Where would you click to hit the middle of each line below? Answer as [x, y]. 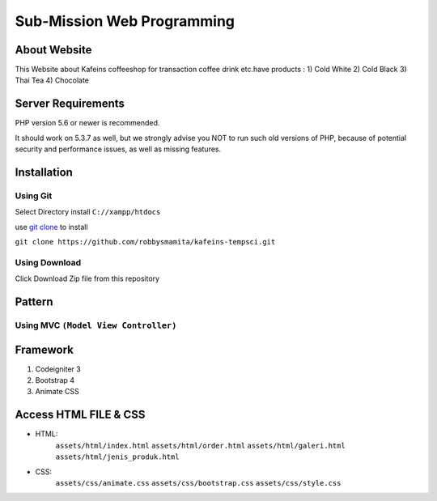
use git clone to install [51, 227]
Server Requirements [70, 104]
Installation [44, 172]
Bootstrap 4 [55, 380]
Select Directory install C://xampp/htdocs [88, 212]
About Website [53, 50]
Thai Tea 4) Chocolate [52, 80]
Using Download [48, 262]
